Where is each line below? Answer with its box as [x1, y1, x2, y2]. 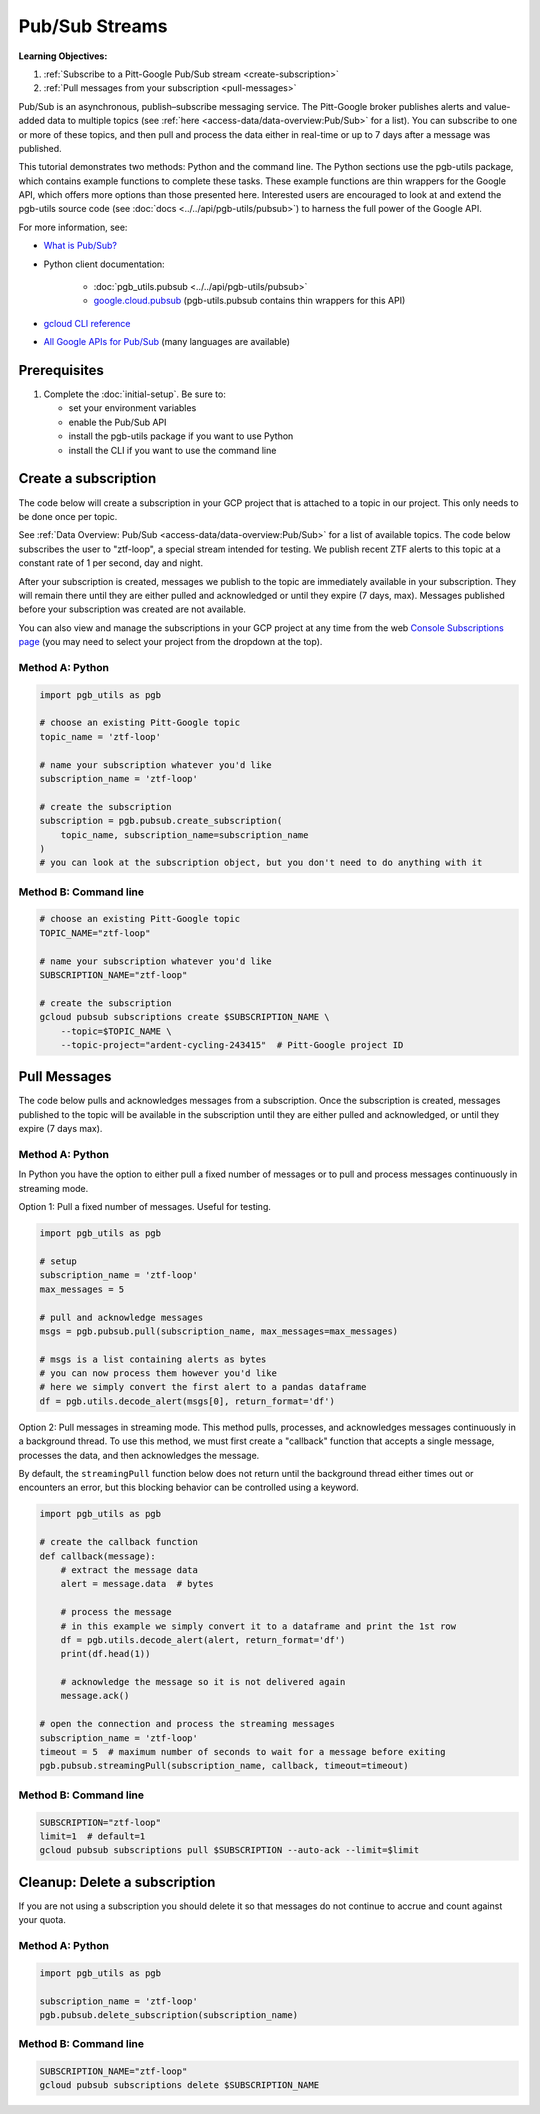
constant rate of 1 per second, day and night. [18, 557, 204, 569]
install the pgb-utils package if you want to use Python [68, 430, 294, 442]
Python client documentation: [43, 258, 165, 270]
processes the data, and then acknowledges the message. [18, 1449, 260, 1461]
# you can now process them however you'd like [39, 1368, 277, 1379]
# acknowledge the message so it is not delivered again [60, 1676, 346, 1688]
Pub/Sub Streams [18, 15, 168, 37]
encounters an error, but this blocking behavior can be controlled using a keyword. [18, 1481, 359, 1494]
